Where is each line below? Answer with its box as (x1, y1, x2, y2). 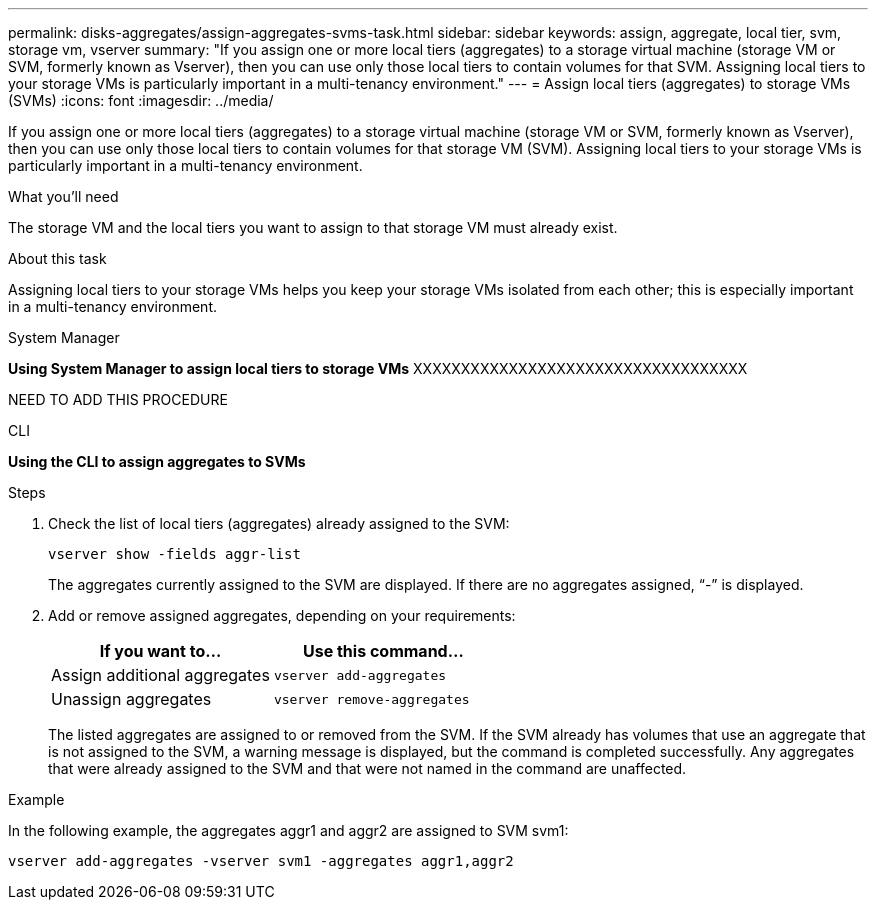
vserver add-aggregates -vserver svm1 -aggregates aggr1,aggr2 (8, 853, 514, 869)
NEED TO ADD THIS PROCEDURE (8, 391, 228, 408)
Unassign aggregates (51, 689, 212, 709)
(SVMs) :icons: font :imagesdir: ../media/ (8, 92, 274, 109)
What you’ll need (8, 188, 119, 205)
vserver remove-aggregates (273, 691, 470, 707)
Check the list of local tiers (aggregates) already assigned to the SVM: (48, 515, 510, 532)
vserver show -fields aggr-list (48, 546, 301, 562)
